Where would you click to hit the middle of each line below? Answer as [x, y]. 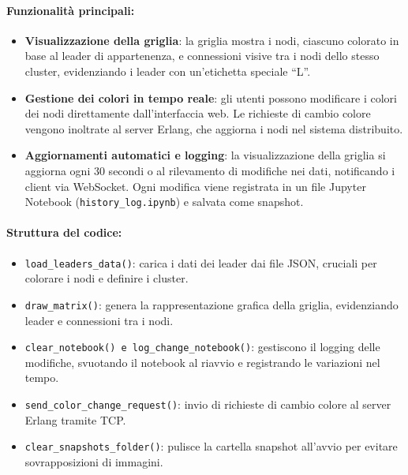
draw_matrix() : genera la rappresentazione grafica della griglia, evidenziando [211, 304]
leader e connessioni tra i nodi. [99, 320]
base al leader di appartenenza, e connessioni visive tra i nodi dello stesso [202, 56]
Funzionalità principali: [71, 10]
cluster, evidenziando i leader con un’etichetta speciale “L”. [168, 71]
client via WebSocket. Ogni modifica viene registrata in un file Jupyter [195, 186]
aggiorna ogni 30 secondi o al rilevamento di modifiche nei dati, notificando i [210, 170]
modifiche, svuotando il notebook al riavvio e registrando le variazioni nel [202, 362]
